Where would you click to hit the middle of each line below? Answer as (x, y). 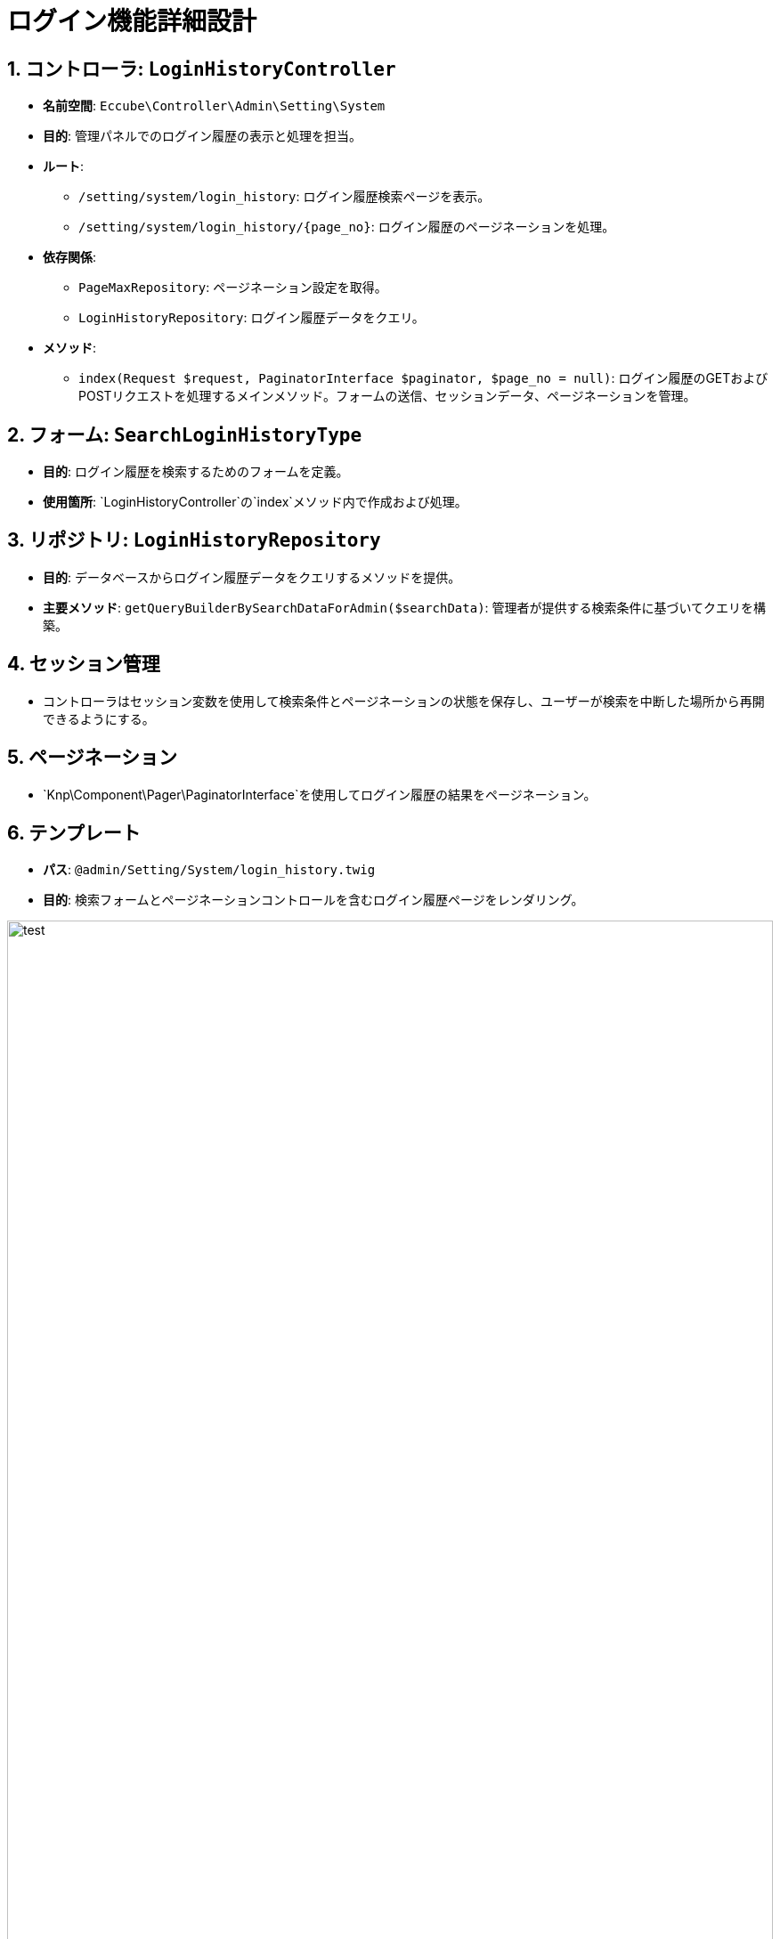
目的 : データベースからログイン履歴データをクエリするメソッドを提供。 (252, 577)
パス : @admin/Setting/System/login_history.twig (209, 870)
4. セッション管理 (84, 664)
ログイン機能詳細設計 (132, 21)
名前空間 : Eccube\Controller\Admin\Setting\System (214, 106)
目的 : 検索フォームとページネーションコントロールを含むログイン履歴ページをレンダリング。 (313, 900)
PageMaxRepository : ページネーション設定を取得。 (233, 288)
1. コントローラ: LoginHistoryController (202, 69)
